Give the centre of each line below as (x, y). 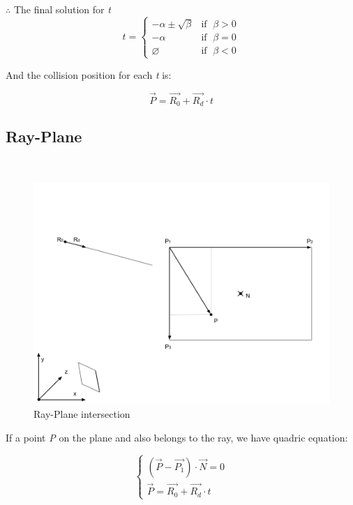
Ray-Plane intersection (82, 414)
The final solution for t (62, 9)
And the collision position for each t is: (89, 74)
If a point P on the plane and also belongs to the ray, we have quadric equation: (177, 437)
